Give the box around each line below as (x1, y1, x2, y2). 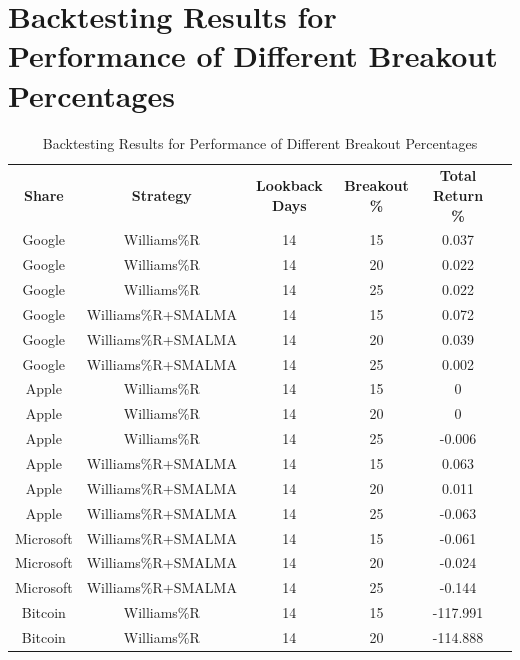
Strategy (131, 184, 192, 205)
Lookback (255, 175, 323, 196)
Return (432, 184, 484, 205)
